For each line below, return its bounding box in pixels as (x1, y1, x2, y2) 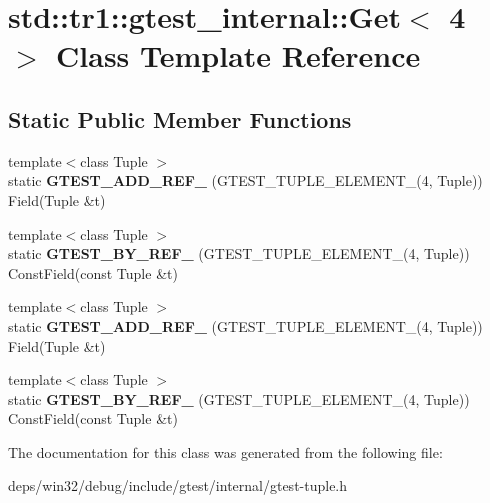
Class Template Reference (56, 35, 421, 76)
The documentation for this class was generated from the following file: (8, 441, 443, 462)
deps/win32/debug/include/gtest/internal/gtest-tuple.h (8, 475, 348, 496)
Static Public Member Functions (8, 103, 352, 134)
